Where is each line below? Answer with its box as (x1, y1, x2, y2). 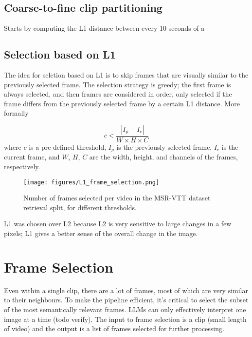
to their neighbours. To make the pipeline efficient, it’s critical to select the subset (4, 295, 249, 305)
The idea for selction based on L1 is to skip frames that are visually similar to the (4, 70, 249, 79)
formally (4, 108, 29, 118)
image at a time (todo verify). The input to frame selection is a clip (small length (4, 314, 247, 324)
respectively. (4, 161, 40, 172)
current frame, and (4, 152, 60, 162)
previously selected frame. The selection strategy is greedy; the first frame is (4, 79, 231, 89)
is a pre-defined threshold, (29, 142, 107, 152)
